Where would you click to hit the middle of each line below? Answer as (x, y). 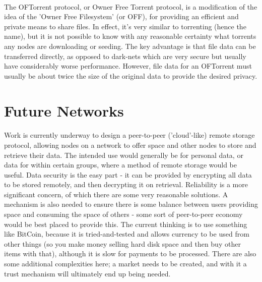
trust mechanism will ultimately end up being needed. (87, 273)
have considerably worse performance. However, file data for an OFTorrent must (128, 66)
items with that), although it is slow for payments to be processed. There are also (130, 253)
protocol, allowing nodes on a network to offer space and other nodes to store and (130, 145)
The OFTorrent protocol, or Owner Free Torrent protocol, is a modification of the (131, 6)
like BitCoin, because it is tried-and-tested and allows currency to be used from (127, 234)
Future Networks (64, 110)
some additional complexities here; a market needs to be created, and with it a (125, 264)
